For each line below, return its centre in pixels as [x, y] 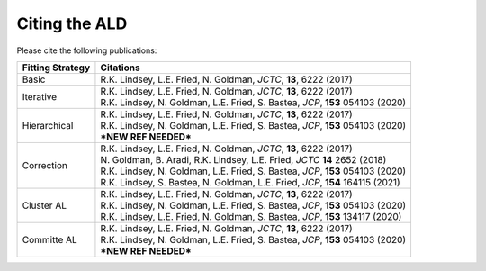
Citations [120, 68]
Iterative [40, 96]
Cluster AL [45, 205]
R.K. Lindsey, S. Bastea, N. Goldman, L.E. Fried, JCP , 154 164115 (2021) [250, 182]
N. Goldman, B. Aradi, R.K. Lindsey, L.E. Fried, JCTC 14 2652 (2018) [243, 159]
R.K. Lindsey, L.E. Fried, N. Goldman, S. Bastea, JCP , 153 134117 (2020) [251, 216]
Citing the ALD [72, 23]
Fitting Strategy [56, 68]
